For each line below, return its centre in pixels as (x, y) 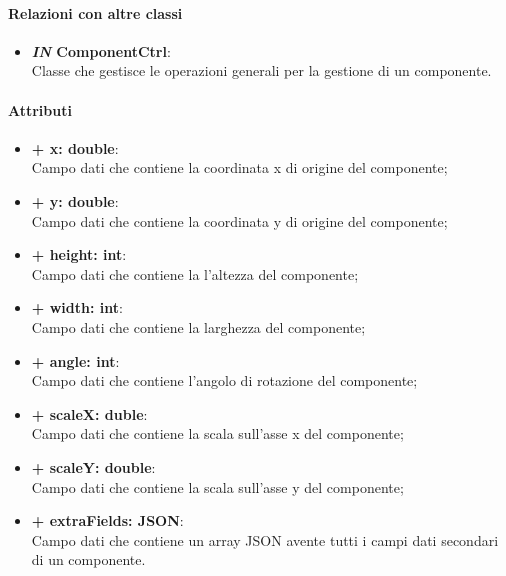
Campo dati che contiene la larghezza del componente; (198, 326)
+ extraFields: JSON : (107, 520)
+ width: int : (77, 307)
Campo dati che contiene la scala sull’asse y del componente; (217, 486)
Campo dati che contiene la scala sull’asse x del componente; (217, 433)
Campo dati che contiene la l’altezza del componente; (195, 273)
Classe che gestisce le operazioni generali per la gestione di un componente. (261, 70)
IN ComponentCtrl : (101, 50)
